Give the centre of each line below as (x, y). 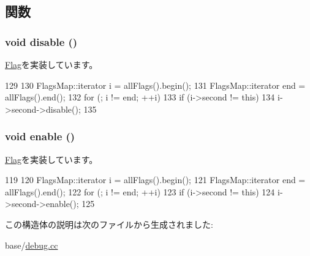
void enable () (40, 136)
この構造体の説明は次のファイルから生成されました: (109, 224)
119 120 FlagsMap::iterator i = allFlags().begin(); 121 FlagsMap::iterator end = (155, 180)
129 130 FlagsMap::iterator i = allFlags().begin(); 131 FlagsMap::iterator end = (155, 85)
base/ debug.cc (32, 245)
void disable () (41, 41)
